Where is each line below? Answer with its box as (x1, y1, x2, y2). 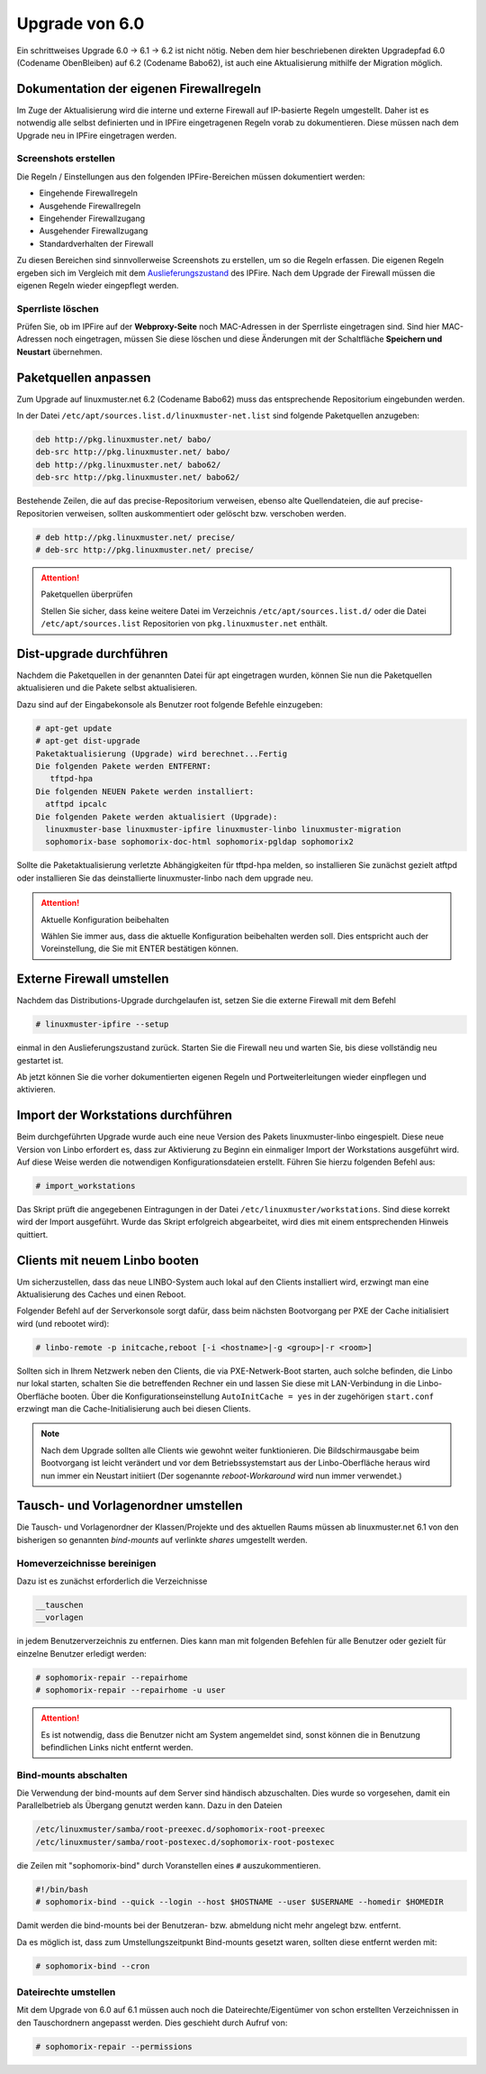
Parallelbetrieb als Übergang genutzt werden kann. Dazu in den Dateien (16, 1800, 283, 1811)
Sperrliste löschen (16, 302, 99, 315)
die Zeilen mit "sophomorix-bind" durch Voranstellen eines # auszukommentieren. (16, 1859, 321, 1870)
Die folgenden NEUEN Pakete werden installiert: (35, 786, 255, 797)
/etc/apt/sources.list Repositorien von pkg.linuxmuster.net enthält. (40, 618, 328, 629)
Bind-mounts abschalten (16, 1768, 128, 1781)
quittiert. (16, 1229, 49, 1239)
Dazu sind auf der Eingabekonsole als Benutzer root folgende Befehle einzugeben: (16, 699, 323, 709)
